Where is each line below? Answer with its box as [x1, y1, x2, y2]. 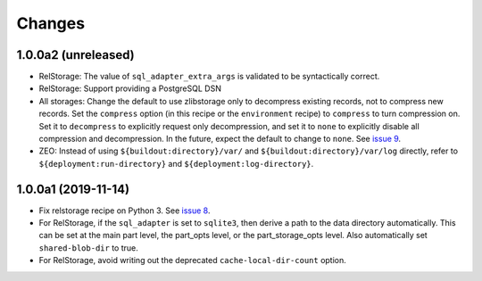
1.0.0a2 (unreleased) [16, 47, 135, 62]
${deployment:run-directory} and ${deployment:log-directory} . [38, 158, 314, 169]
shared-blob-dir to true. [38, 242, 138, 253]
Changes [16, 13, 85, 33]
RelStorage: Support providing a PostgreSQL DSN [38, 83, 222, 94]
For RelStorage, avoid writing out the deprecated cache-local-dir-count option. [38, 255, 347, 266]
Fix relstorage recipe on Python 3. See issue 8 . [38, 205, 211, 216]
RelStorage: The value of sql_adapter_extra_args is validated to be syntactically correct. [38, 71, 380, 82]
